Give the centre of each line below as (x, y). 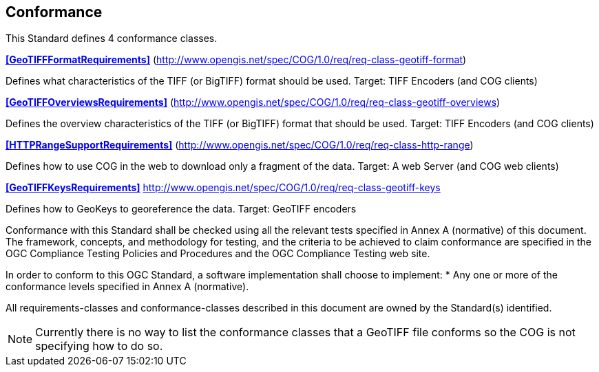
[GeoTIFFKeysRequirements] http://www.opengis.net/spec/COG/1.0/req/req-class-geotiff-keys (223, 188)
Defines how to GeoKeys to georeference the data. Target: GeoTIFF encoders (181, 209)
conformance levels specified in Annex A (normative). (127, 287)
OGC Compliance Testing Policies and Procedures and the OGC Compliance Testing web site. (218, 254)
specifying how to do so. (99, 346)
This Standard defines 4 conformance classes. (112, 39)
